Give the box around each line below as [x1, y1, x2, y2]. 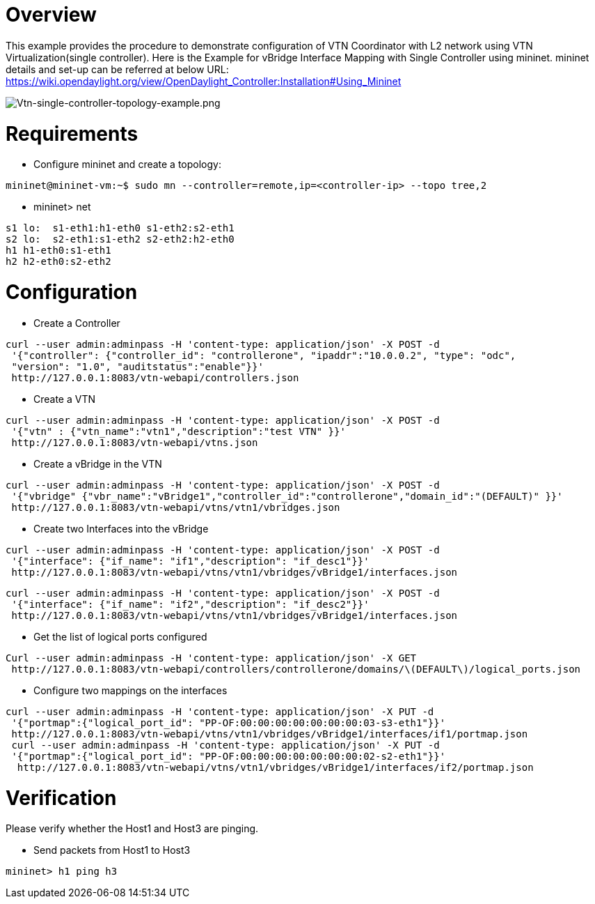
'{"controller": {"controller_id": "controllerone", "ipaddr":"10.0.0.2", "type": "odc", [11, 349, 516, 361]
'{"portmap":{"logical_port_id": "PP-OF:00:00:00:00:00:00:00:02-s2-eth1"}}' [11, 750, 446, 762]
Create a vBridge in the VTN [33, 457, 162, 470]
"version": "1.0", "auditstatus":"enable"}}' [11, 360, 264, 372]
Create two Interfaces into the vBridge [33, 522, 209, 535]
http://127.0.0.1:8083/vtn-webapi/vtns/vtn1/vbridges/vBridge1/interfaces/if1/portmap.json [11, 728, 528, 740]
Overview [6, 3, 97, 26]
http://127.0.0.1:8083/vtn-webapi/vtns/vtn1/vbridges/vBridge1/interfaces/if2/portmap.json [17, 761, 534, 773]
